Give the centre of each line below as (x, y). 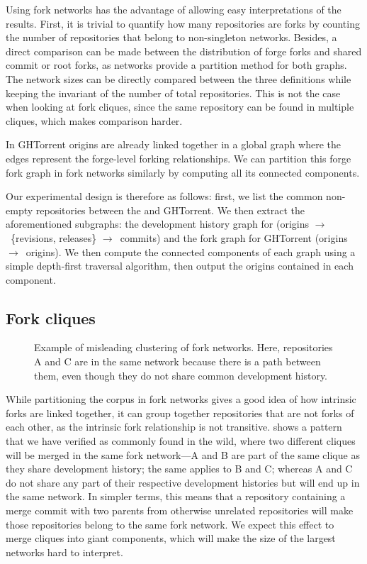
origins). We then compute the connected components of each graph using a (191, 251)
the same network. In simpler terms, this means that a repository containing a (176, 496)
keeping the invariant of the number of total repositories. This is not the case (173, 93)
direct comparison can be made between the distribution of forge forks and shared (184, 51)
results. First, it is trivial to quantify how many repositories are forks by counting (183, 23)
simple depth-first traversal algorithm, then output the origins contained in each (180, 266)
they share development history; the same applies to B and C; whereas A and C (179, 469)
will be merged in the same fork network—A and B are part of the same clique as (183, 454)
